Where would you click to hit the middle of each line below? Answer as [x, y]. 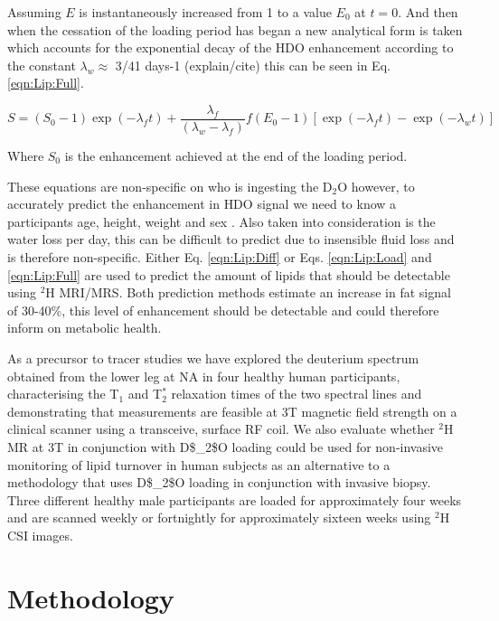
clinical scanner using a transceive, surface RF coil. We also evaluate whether [221, 429]
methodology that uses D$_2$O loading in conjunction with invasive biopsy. [219, 482]
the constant [42, 65]
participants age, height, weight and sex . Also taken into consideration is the [221, 221]
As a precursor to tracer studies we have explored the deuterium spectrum [213, 358]
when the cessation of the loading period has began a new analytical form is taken [235, 29]
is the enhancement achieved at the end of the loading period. [236, 156]
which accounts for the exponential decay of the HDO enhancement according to [231, 47]
